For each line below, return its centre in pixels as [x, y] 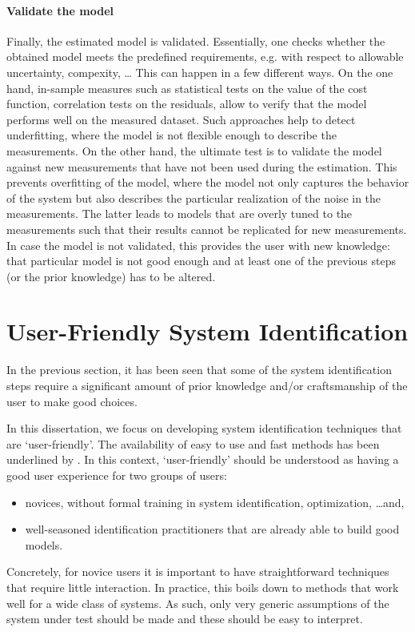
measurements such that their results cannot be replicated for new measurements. [207, 229]
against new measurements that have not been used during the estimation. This [202, 166]
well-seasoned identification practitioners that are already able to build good [212, 529]
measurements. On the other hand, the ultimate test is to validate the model [194, 150]
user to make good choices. [72, 401]
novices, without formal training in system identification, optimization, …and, [215, 502]
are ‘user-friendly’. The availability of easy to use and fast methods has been [193, 443]
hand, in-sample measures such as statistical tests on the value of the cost [187, 88]
